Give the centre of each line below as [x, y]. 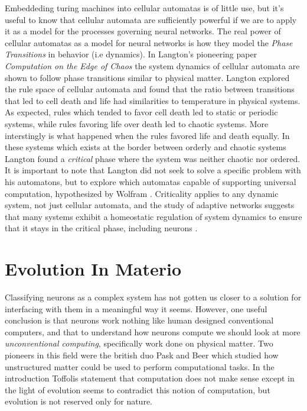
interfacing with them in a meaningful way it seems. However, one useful [136, 308]
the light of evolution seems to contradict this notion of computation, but [138, 389]
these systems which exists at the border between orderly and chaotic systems [146, 147]
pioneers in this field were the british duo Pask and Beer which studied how [142, 355]
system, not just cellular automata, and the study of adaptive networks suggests [150, 205]
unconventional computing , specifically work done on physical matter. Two [139, 343]
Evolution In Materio [93, 269]
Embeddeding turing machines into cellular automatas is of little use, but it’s [144, 8]
